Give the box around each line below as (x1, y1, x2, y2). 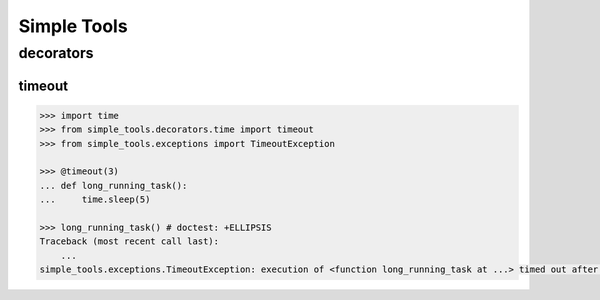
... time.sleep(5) (39, 194, 151, 205)
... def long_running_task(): (39, 180, 188, 191)
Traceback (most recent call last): (39, 236, 220, 247)
